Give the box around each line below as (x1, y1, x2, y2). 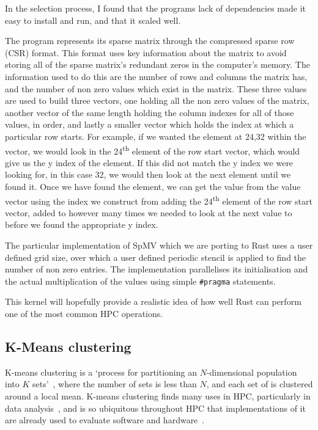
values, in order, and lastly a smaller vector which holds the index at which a (5, 118, 294, 131)
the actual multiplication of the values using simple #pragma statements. (5, 274, 276, 287)
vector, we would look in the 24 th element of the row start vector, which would (5, 142, 300, 157)
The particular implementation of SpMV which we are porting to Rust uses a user (5, 239, 313, 251)
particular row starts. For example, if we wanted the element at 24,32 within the (5, 129, 306, 142)
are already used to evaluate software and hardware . (5, 414, 205, 426)
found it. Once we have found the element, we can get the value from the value (5, 180, 301, 192)
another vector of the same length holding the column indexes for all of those (5, 106, 294, 118)
